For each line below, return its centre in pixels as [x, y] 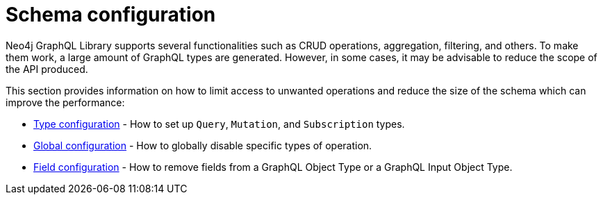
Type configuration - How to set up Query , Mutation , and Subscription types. [219, 124]
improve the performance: [65, 102]
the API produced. [47, 69]
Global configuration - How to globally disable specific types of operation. [203, 145]
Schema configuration [111, 15]
